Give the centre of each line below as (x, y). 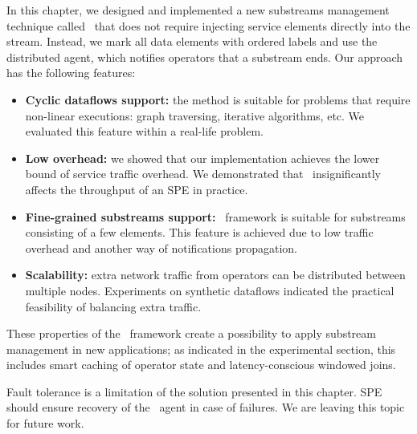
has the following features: (71, 73)
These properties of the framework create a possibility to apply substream (191, 333)
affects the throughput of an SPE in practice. (137, 189)
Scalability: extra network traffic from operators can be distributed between (215, 275)
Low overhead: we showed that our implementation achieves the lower (202, 158)
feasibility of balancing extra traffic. (113, 306)
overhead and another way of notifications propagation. (161, 247)
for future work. (45, 423)
